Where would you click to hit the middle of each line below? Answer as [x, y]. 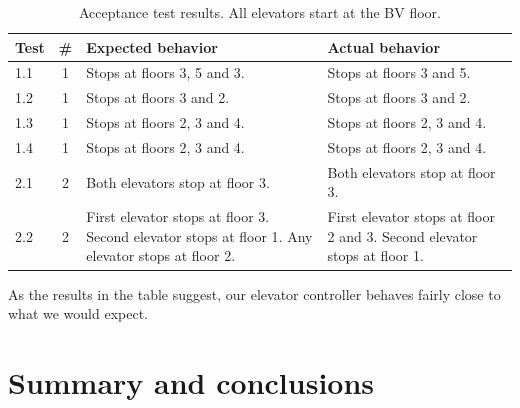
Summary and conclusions [191, 381]
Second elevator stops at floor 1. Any [199, 235]
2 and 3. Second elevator [402, 235]
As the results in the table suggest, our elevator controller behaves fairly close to [254, 293]
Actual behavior [384, 46]
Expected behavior [152, 46]
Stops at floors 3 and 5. [399, 72]
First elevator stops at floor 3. [178, 216]
